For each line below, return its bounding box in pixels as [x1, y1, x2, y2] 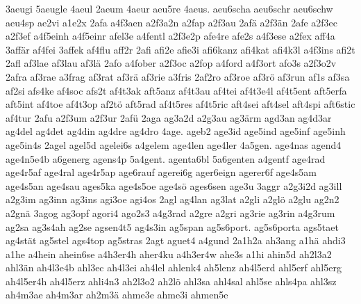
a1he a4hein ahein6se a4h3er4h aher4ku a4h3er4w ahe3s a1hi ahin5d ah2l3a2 [6, 246, 332, 261]
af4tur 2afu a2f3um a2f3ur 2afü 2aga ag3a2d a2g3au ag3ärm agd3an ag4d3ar [6, 110, 332, 125]
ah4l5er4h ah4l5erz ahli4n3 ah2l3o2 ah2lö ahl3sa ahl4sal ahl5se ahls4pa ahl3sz [6, 273, 337, 288]
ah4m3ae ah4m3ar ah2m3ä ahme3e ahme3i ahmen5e [6, 287, 228, 302]
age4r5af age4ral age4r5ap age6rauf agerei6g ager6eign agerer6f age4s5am [6, 165, 317, 179]
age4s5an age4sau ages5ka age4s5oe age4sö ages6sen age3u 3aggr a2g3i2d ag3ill [6, 178, 342, 193]
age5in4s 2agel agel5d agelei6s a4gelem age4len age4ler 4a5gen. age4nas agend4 [6, 137, 342, 152]
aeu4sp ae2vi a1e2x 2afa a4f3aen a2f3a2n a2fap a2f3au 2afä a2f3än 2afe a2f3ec [6, 15, 338, 29]
